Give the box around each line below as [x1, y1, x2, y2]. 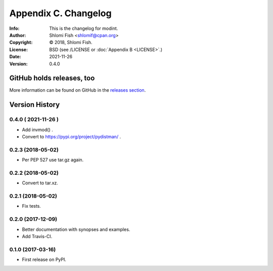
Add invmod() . [22, 127, 53, 133]
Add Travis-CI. [22, 233, 53, 239]
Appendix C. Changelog [9, 8, 112, 19]
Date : [9, 54, 21, 60]
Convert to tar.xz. [22, 180, 58, 186]
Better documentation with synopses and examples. [22, 226, 130, 233]
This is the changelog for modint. [49, 25, 118, 31]
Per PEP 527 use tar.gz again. [22, 157, 84, 163]
